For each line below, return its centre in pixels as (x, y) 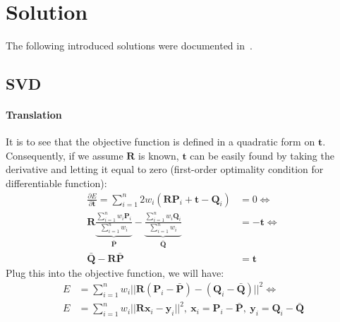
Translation (34, 115)
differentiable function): (56, 183)
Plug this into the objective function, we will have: (115, 272)
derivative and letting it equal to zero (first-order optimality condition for (165, 169)
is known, (159, 155)
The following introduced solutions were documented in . (129, 46)
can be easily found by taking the (262, 155)
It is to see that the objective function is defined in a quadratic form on (160, 142)
